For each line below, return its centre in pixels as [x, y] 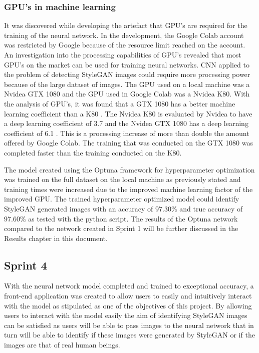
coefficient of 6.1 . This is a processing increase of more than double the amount [127, 133]
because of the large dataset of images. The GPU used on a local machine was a [127, 84]
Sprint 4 [26, 265]
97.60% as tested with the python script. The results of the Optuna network [121, 218]
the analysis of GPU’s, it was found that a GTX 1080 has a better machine [120, 103]
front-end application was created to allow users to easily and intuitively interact [128, 296]
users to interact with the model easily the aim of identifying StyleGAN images [126, 315]
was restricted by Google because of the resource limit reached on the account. [125, 45]
